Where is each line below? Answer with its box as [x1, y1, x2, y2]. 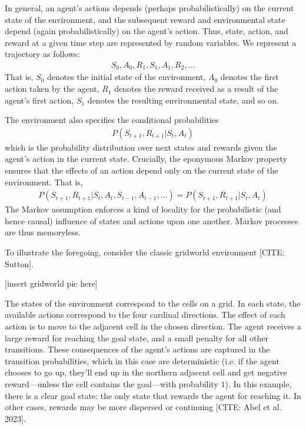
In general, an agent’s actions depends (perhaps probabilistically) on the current [5, 2, 294, 14]
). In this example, [225, 377, 292, 390]
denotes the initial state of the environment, [46, 71, 206, 83]
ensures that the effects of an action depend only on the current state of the [5, 164, 278, 177]
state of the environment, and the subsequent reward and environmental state [5, 13, 285, 25]
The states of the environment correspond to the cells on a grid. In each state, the [5, 297, 301, 309]
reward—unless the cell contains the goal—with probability [5, 377, 218, 390]
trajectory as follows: [5, 48, 80, 60]
